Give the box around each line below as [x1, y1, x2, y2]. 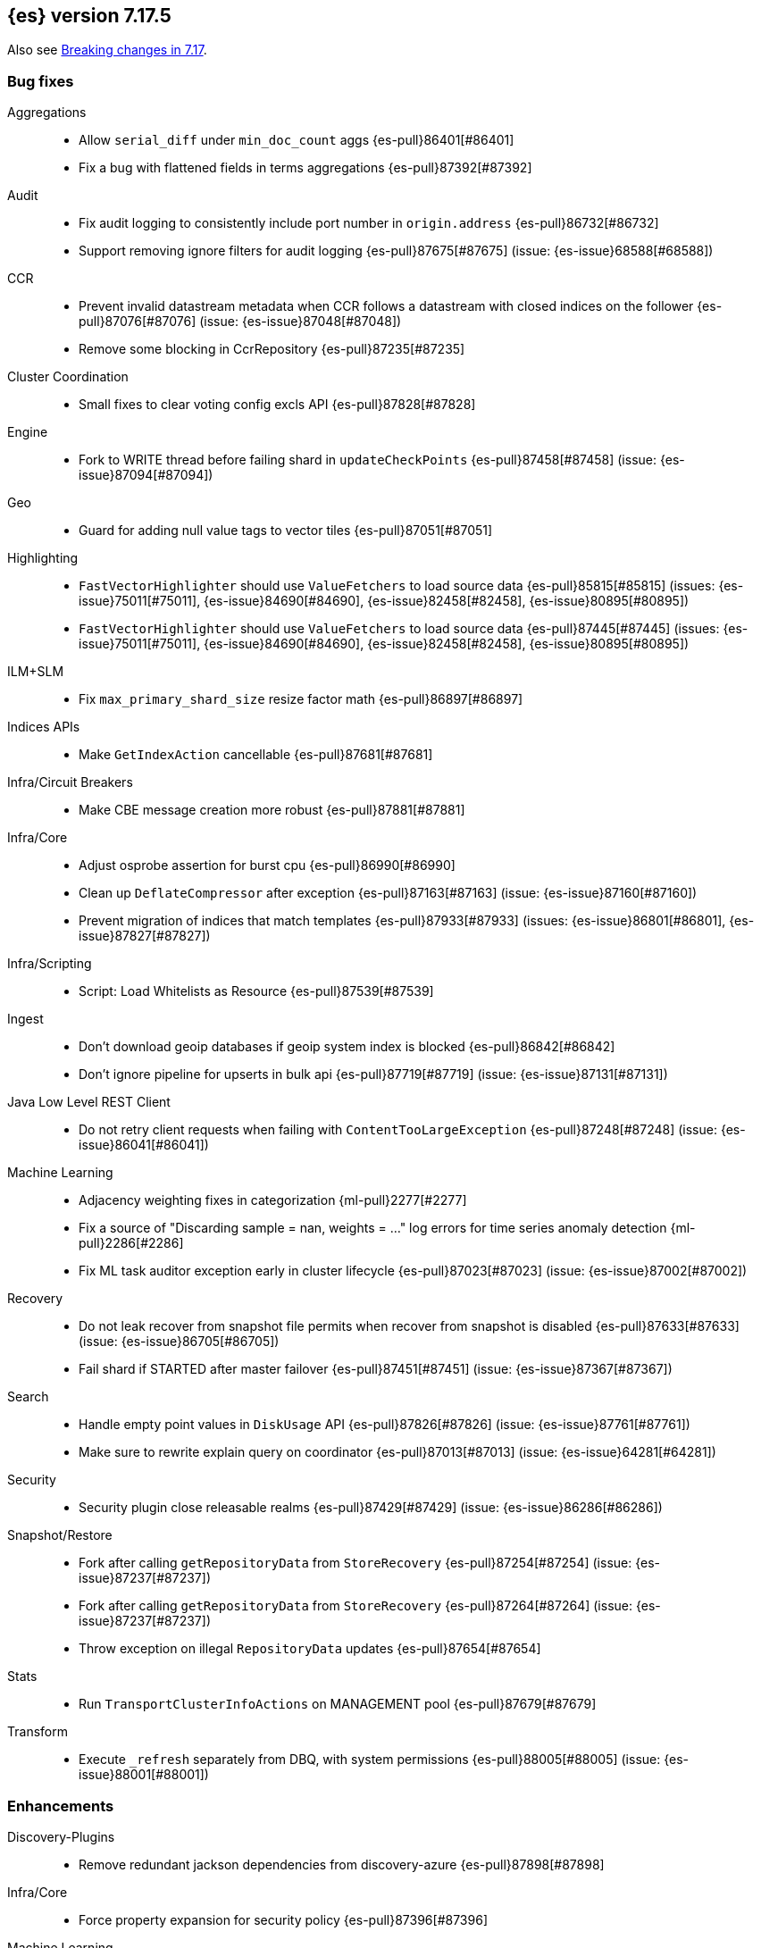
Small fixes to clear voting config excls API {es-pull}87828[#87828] [79, 397, 476, 413]
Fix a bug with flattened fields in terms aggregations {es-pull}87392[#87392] [79, 160, 532, 176]
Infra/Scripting [7, 956, 92, 972]
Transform [7, 1724, 68, 1740]
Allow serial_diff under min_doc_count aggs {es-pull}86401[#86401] [79, 132, 514, 148]
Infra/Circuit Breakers [7, 774, 133, 790]
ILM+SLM [7, 664, 64, 680]
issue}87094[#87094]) [79, 467, 213, 483]
